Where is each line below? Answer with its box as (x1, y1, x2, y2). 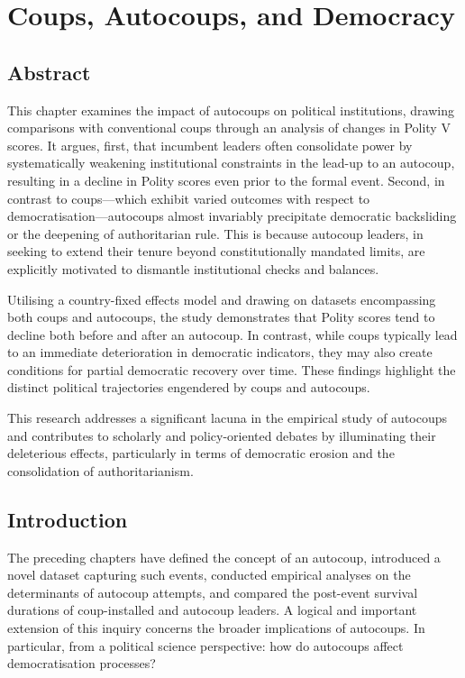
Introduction (7, 505, 128, 533)
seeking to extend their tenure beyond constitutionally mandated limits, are (7, 242, 425, 261)
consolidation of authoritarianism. (7, 461, 194, 480)
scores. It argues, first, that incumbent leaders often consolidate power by (7, 135, 413, 154)
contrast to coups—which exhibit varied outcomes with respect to (7, 188, 370, 207)
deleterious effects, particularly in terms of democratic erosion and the (7, 444, 395, 463)
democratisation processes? (7, 654, 156, 673)
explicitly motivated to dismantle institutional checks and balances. (7, 259, 379, 278)
